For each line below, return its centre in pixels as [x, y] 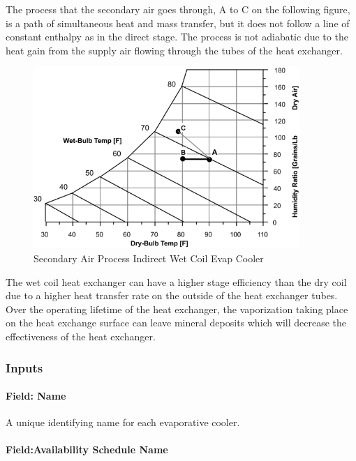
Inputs [24, 367]
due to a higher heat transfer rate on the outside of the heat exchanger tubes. [172, 295]
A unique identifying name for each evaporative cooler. [123, 422]
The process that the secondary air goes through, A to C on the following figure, [178, 9]
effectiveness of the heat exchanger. [81, 337]
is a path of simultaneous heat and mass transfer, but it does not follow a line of [178, 23]
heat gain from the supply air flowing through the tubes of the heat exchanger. [174, 50]
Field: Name [36, 396]
